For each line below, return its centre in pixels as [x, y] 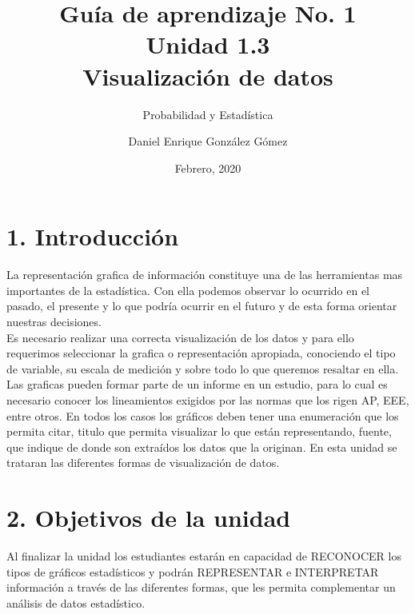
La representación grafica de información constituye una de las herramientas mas [205, 275]
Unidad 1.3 [208, 44]
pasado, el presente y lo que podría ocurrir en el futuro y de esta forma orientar [202, 306]
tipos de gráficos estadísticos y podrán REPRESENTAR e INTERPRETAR [193, 571]
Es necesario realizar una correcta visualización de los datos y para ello [180, 337]
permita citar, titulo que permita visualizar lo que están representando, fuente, [199, 431]
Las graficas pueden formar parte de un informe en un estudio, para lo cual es [197, 384]
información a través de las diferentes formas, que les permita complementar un [201, 587]
